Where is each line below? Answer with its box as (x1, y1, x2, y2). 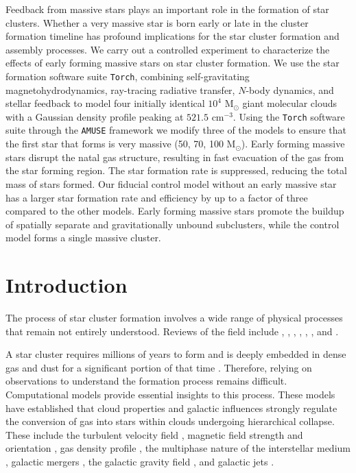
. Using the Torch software (233, 109, 345, 123)
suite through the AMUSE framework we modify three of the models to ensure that (5, 123, 347, 137)
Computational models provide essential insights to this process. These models (5, 387, 335, 401)
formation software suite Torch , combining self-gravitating (5, 69, 250, 83)
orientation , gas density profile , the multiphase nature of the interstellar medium (5, 441, 351, 455)
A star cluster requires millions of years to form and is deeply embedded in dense (5, 347, 346, 361)
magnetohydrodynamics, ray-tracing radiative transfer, (5, 82, 235, 97)
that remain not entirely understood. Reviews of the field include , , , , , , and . (5, 324, 339, 338)
